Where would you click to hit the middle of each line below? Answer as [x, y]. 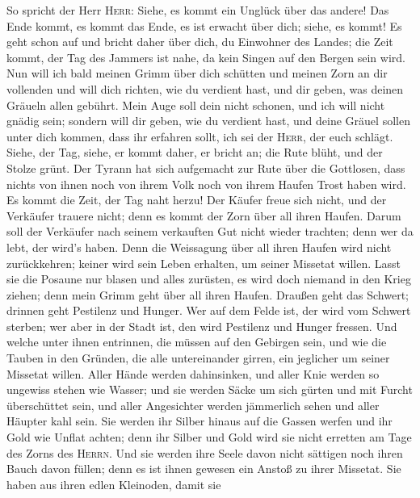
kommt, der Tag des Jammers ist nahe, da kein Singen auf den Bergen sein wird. [206, 57]
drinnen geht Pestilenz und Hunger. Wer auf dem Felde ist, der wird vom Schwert [209, 310]
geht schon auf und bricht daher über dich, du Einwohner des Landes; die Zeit [200, 42]
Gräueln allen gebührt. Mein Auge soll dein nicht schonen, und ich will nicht [196, 105]
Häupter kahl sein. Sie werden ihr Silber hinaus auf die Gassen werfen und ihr [199, 421]
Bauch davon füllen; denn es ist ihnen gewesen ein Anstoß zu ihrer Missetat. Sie [204, 469]
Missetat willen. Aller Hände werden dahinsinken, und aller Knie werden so [193, 373]
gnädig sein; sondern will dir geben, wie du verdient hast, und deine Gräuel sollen [208, 121]
